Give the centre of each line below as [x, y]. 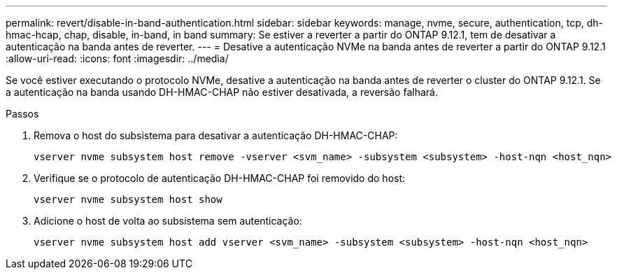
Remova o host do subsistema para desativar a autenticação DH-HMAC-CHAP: [216, 135]
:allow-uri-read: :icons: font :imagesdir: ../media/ [117, 58]
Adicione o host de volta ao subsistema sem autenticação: [168, 221]
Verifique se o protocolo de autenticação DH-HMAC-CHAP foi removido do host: [220, 178]
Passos [22, 114]
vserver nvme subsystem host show [128, 199]
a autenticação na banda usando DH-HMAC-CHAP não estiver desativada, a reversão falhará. [222, 92]
